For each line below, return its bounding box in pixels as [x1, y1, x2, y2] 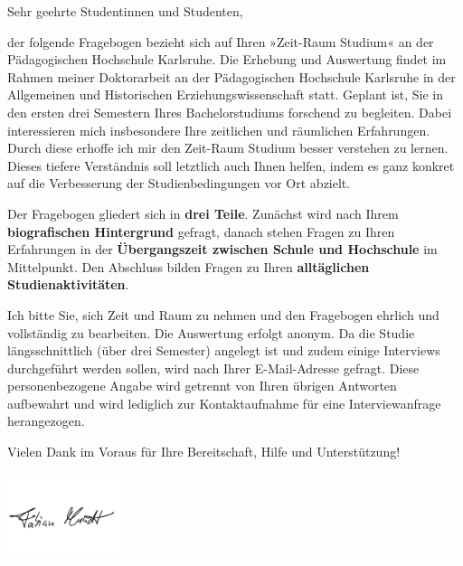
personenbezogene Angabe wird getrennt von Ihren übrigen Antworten [7, 376, 397, 395]
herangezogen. [7, 411, 85, 430]
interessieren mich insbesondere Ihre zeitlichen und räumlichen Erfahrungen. [7, 120, 430, 139]
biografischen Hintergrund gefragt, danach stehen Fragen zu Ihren [7, 222, 395, 241]
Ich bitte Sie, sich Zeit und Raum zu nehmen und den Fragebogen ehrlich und [7, 305, 439, 324]
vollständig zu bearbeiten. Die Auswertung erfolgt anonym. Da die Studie [7, 323, 415, 342]
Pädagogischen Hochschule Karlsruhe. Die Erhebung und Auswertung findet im [7, 50, 447, 69]
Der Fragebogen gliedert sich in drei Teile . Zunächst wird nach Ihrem [7, 203, 399, 222]
